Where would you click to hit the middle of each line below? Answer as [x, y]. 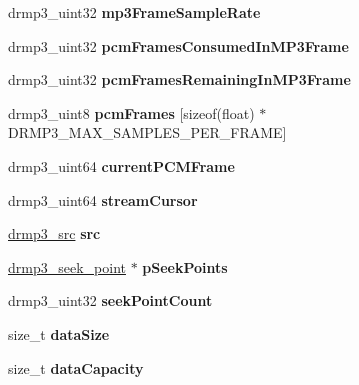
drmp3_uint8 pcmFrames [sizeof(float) [131, 112]
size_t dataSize [59, 333]
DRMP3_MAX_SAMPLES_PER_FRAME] [147, 132]
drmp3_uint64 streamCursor [103, 199]
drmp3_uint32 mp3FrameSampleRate [134, 12]
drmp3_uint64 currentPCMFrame [121, 165]
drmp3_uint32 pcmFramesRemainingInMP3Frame [179, 79]
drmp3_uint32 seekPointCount [110, 300]
